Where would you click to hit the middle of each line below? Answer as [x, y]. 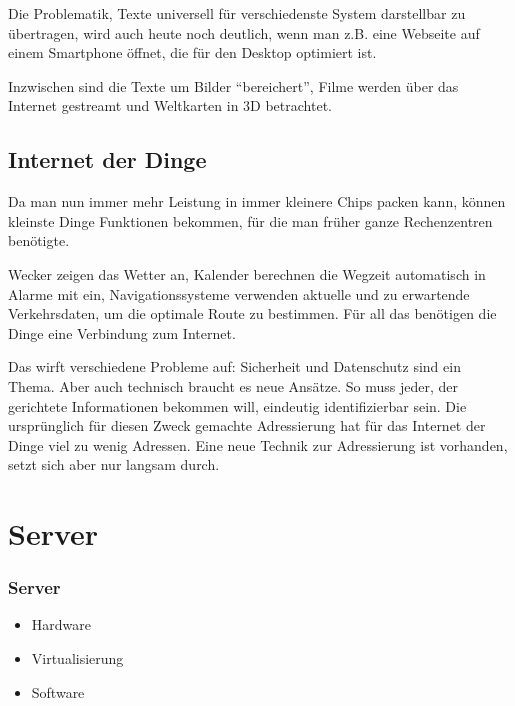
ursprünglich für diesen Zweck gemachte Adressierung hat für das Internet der [247, 425]
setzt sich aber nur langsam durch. [114, 464]
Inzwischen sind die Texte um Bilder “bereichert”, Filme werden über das [233, 85]
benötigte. [39, 240]
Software [58, 691]
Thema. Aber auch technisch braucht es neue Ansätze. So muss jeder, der [233, 385]
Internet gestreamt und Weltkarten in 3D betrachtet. [170, 105]
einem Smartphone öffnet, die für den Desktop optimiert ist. [192, 52]
